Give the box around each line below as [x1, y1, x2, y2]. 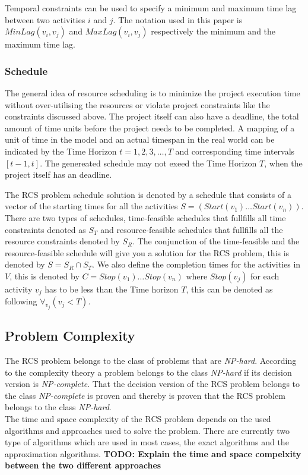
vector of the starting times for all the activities [5, 200, 178, 212]
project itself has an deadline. [5, 168, 112, 181]
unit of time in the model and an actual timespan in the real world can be [5, 133, 275, 146]
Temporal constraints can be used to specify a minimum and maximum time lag [5, 2, 297, 14]
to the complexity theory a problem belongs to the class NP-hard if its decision [5, 366, 292, 378]
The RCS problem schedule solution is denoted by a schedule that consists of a [5, 188, 291, 200]
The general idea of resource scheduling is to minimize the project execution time [5, 87, 300, 99]
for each [250, 269, 280, 282]
